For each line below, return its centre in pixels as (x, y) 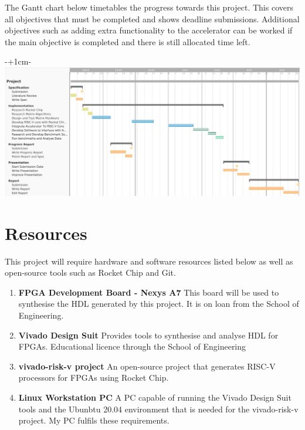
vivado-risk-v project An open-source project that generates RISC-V (147, 366)
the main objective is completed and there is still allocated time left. (128, 41)
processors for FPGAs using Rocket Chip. (94, 377)
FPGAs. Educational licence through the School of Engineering (132, 346)
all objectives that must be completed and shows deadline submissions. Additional (152, 18)
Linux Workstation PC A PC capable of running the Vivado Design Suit (155, 397)
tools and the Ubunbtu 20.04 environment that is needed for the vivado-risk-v (158, 409)
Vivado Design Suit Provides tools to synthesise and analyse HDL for (148, 335)
